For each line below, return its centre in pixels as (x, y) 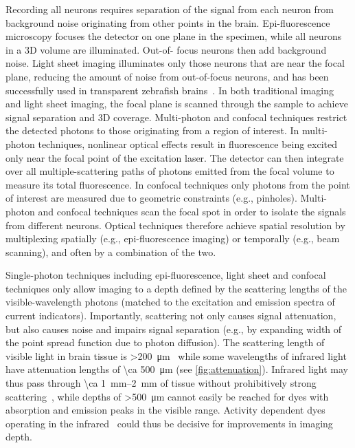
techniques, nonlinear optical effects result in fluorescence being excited (188, 143)
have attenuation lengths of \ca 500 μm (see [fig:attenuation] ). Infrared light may (177, 369)
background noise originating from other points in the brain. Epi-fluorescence (168, 22)
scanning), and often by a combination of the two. (111, 252)
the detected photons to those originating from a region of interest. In (152, 130)
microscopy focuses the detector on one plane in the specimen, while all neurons (174, 36)
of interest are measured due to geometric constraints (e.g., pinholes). (151, 198)
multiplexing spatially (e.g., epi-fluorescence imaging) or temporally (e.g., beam (173, 238)
